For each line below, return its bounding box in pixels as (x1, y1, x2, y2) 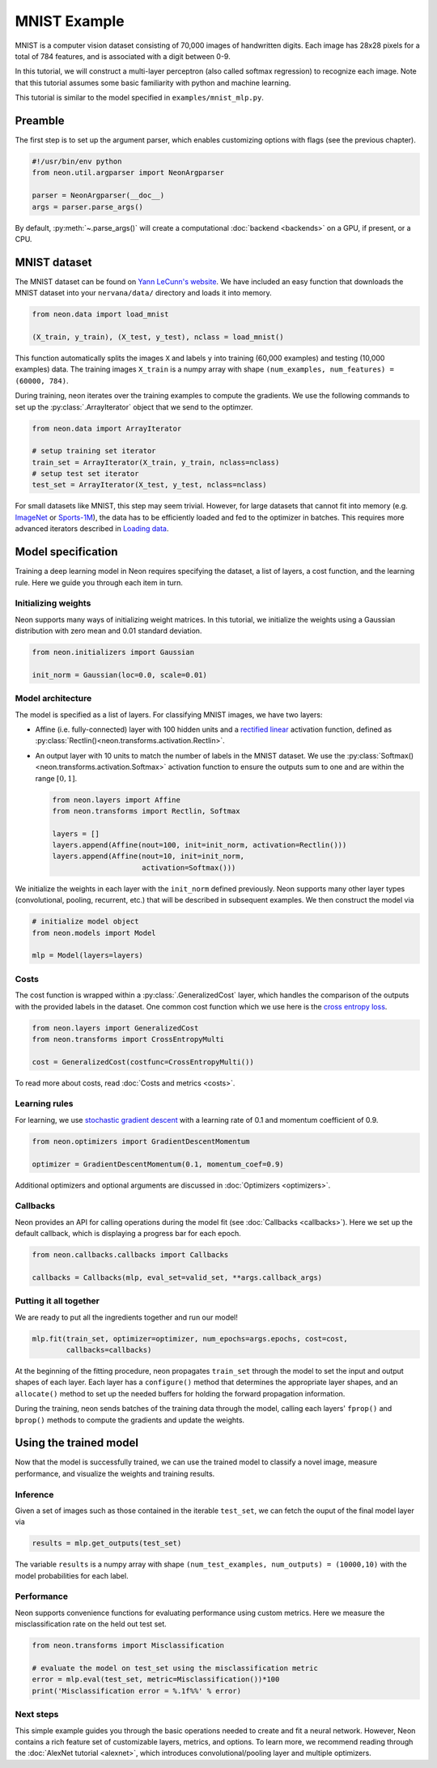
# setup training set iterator (32, 446, 157, 456)
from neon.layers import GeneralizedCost (32, 1023, 199, 1032)
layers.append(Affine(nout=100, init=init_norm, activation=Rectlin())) (52, 840, 347, 850)
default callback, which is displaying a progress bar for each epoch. (15, 1229, 242, 1239)
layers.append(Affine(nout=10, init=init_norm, (52, 852, 244, 861)
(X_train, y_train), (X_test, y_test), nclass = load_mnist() (32, 333, 284, 342)
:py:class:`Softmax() (346, 750, 414, 760)
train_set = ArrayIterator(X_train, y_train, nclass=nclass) (32, 457, 280, 467)
